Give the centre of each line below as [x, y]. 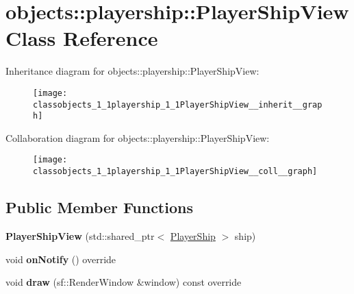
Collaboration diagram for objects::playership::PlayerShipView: [138, 137]
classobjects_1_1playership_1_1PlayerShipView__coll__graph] [175, 172]
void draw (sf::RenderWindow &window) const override [124, 282]
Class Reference [82, 38]
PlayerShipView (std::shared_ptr [80, 235]
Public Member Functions [99, 207]
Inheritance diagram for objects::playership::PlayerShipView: [132, 71]
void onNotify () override [61, 259]
